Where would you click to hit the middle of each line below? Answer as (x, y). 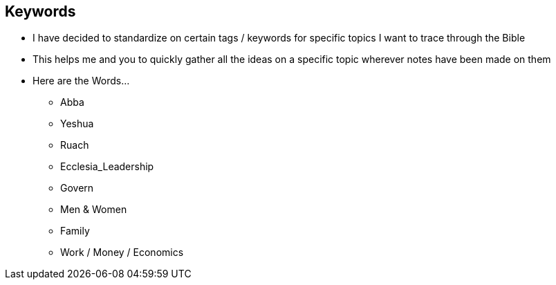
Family (75, 231)
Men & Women (94, 210)
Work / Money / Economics (122, 252)
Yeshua (77, 124)
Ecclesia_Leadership (107, 167)
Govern (77, 188)
